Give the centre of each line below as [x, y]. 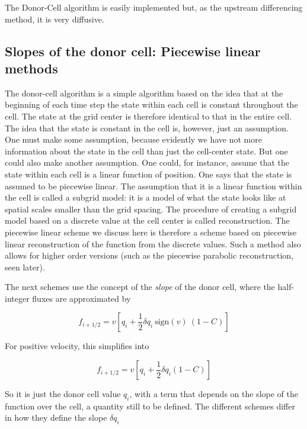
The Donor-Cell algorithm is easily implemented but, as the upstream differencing [154, 7]
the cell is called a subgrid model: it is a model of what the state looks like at [145, 197]
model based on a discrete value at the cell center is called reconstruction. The [147, 220]
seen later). [25, 267]
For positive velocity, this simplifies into [77, 346]
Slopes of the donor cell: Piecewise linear [133, 51]
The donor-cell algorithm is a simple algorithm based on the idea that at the [144, 93]
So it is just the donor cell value [63, 394]
